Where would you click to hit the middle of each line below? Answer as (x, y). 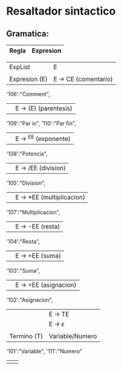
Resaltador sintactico (61, 11)
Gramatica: (28, 34)
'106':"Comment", (28, 94)
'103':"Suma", (23, 271)
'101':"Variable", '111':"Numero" (44, 351)
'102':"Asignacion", (30, 300)
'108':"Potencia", (27, 154)
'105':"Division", (26, 183)
